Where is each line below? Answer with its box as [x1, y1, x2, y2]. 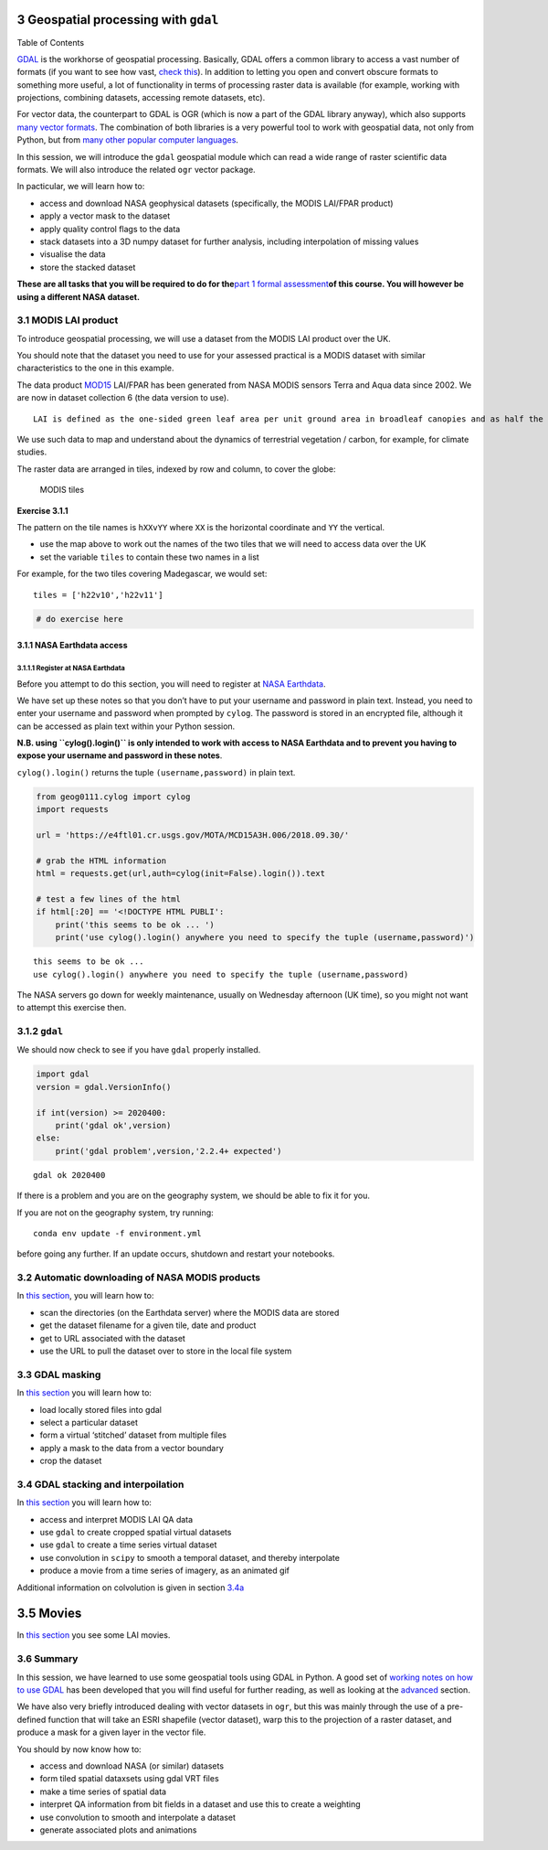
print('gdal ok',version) [55, 1120, 172, 1130]
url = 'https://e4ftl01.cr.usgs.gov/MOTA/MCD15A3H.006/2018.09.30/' [36, 830, 350, 840]
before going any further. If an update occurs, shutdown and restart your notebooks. [16, 1248, 335, 1259]
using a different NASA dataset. [16, 291, 141, 302]
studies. [16, 446, 47, 457]
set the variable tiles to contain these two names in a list [39, 551, 259, 562]
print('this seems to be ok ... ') [55, 919, 215, 930]
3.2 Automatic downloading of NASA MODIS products [16, 1271, 260, 1284]
